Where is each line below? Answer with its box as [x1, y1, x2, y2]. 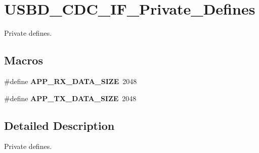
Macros [4, 52, 43, 68]
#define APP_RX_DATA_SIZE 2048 [4, 75, 137, 86]
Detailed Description [4, 117, 115, 133]
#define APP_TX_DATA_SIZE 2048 [4, 93, 137, 103]
